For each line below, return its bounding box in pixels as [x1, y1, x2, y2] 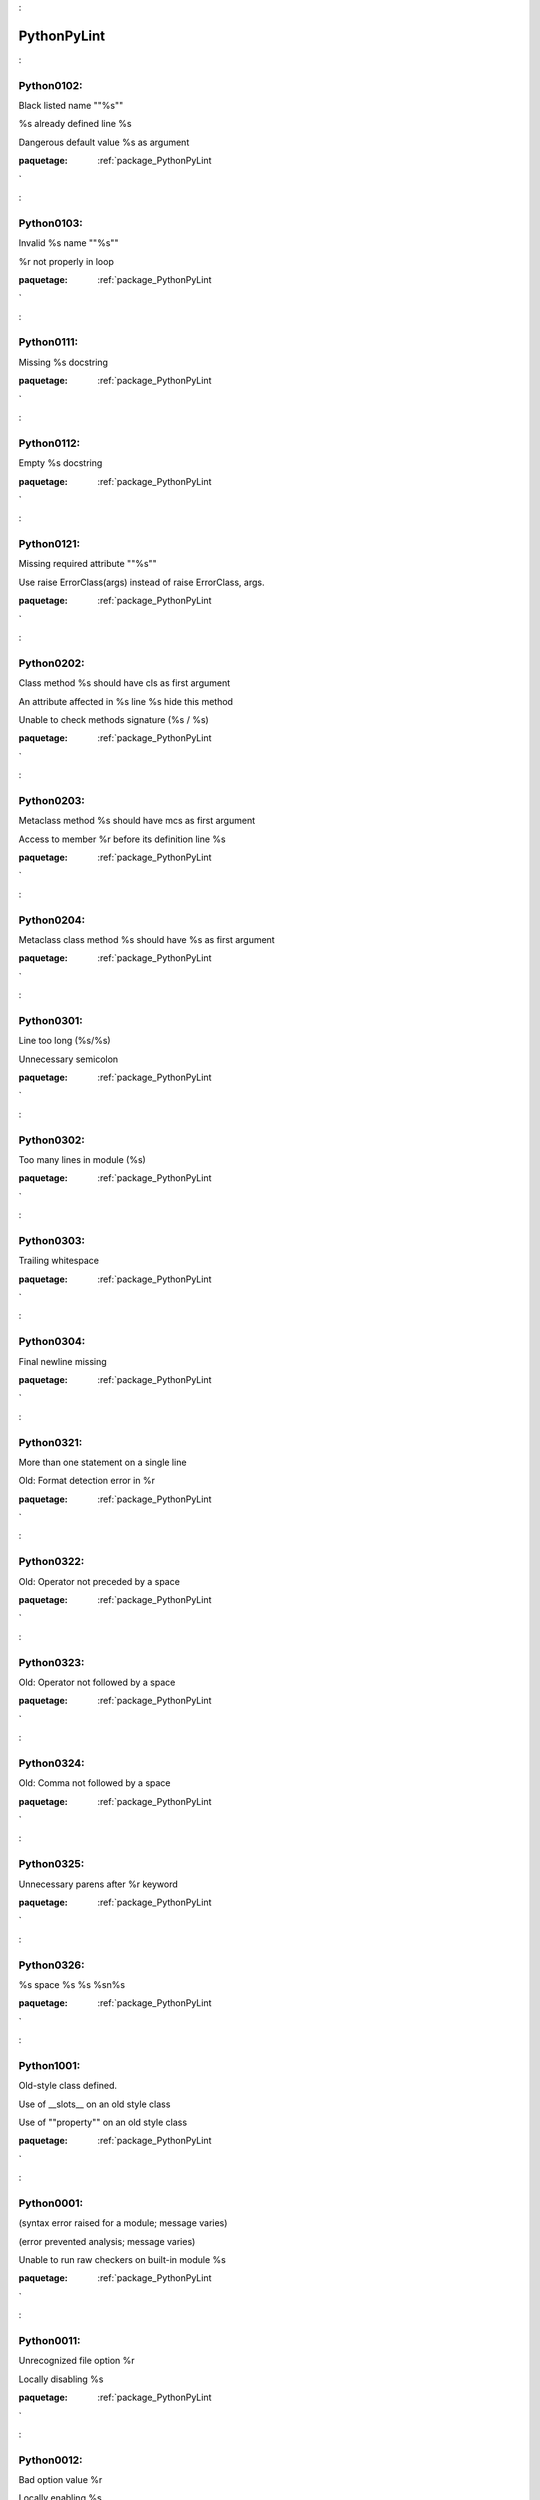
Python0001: [18, 2196, 84, 2210]
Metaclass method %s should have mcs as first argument [18, 815, 255, 827]
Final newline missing [18, 1355, 107, 1367]
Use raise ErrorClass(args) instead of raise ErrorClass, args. [18, 576, 265, 588]
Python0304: [18, 1335, 86, 1349]
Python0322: [18, 1555, 85, 1569]
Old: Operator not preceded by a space [18, 1575, 180, 1587]
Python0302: [18, 1133, 85, 1147]
